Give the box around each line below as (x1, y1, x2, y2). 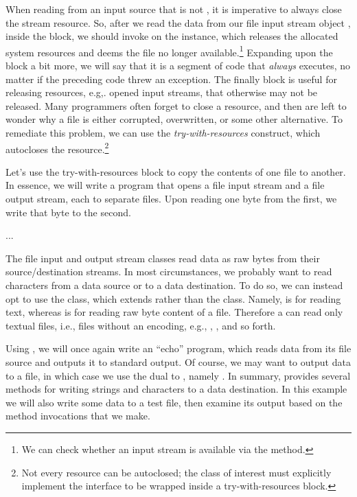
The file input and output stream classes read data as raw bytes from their (5, 251, 320, 265)
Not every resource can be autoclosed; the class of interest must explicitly (21, 465, 332, 479)
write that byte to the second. (5, 205, 131, 219)
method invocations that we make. (5, 408, 150, 423)
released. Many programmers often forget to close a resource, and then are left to (5, 98, 347, 113)
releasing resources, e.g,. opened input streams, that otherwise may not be (5, 85, 318, 100)
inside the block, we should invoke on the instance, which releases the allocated (5, 29, 338, 43)
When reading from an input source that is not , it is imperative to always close (5, 2, 342, 16)
